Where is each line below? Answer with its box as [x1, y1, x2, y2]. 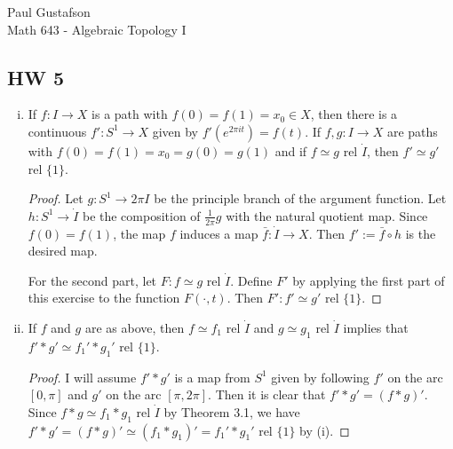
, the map [113, 224, 166, 242]
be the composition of [82, 206, 201, 224]
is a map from [174, 367, 250, 386]
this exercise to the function [28, 288, 180, 307]
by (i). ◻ [299, 421, 350, 439]
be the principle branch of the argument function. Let [154, 189, 447, 208]
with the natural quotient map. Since [226, 206, 428, 224]
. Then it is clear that [208, 385, 326, 404]
